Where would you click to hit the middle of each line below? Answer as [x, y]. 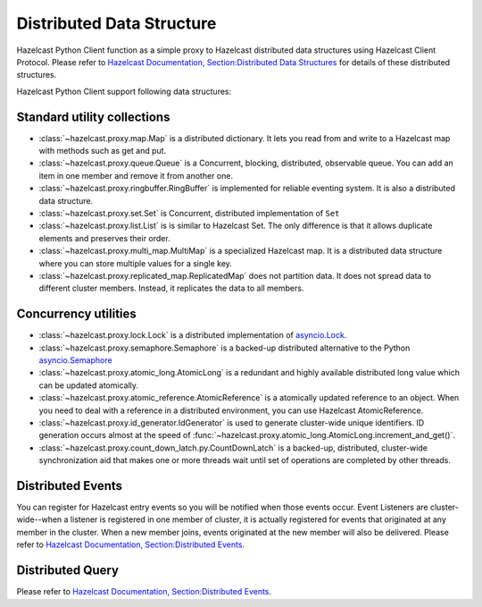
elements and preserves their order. [104, 238]
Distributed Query [68, 571]
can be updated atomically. [88, 385]
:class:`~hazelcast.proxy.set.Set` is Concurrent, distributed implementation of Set [189, 213]
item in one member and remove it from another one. [136, 175]
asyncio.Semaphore [75, 360]
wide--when [39, 519]
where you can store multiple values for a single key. [135, 263]
